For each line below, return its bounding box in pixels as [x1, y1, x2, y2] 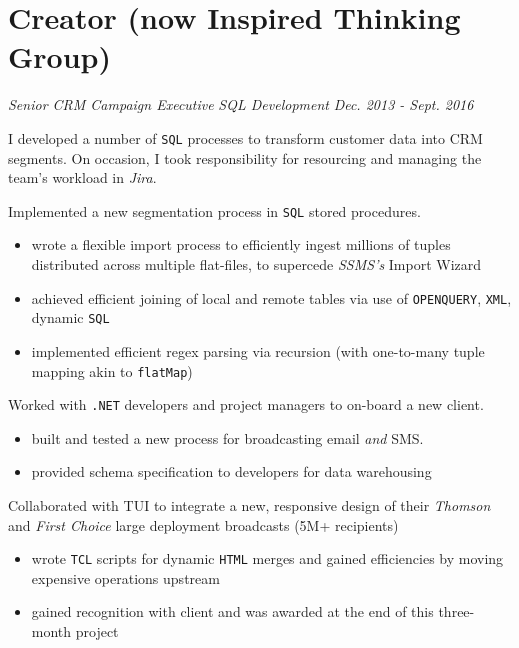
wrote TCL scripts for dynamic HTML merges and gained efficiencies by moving [31, 548, 504, 569]
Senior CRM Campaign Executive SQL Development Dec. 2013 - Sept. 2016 [8, 94, 474, 115]
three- [438, 601, 475, 622]
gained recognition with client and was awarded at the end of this [31, 601, 434, 622]
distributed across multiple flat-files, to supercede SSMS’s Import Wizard [31, 254, 482, 274]
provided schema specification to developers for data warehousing [31, 461, 432, 482]
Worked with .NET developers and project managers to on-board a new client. [8, 394, 484, 415]
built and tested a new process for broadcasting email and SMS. [31, 427, 424, 448]
